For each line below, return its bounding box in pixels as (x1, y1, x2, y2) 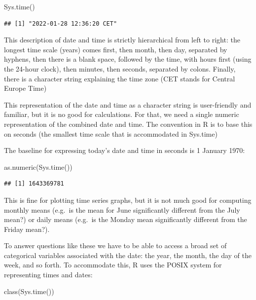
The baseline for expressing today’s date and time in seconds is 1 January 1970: (4, 145, 245, 155)
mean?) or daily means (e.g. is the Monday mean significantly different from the (4, 214, 247, 225)
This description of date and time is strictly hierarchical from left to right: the (4, 35, 240, 45)
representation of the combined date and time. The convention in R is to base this (4, 118, 253, 129)
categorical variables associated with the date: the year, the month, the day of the (4, 250, 252, 260)
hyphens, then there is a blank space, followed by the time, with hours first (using (4, 54, 252, 64)
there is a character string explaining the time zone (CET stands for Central (4, 73, 235, 83)
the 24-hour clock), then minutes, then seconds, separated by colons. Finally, (4, 63, 236, 74)
